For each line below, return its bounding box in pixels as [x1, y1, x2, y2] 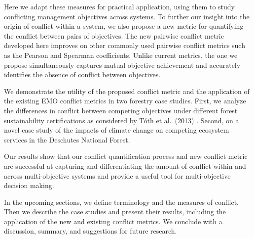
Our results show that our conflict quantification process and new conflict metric [4, 151, 248, 161]
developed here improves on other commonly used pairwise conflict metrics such [4, 40, 245, 50]
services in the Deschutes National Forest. [4, 134, 130, 144]
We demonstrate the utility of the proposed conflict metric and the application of [4, 86, 250, 96]
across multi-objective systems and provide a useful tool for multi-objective [4, 170, 231, 181]
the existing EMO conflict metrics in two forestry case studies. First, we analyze [4, 96, 246, 106]
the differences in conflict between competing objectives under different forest [4, 105, 238, 115]
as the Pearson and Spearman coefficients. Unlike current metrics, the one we [4, 49, 238, 60]
